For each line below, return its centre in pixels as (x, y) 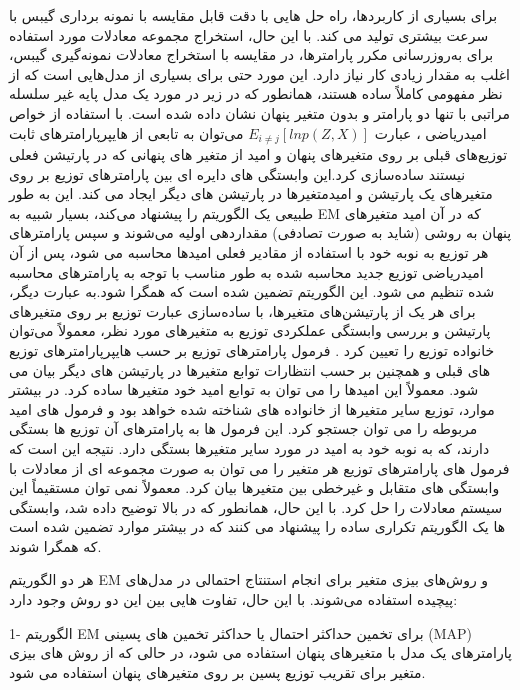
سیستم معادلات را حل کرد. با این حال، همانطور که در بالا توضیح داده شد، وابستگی (256, 506)
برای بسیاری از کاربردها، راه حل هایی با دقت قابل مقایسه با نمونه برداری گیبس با (253, 15)
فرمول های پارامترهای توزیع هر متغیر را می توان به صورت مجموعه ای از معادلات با (259, 467)
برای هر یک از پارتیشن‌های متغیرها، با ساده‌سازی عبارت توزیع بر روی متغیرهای (242, 310)
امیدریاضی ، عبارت (430, 132)
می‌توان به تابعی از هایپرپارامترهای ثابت (126, 132)
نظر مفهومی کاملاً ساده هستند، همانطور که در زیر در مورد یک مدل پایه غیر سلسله (256, 93)
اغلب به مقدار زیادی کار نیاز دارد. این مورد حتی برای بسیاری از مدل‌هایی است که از (259, 73)
